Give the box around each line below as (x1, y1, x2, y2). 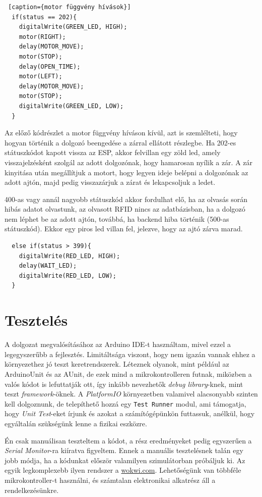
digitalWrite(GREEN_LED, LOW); (19, 102, 124, 110)
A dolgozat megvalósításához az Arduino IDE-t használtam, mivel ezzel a (5, 339, 231, 350)
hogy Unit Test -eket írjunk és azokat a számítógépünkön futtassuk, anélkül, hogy (5, 408, 255, 419)
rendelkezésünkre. (5, 484, 59, 495)
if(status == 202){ (12, 13, 77, 21)
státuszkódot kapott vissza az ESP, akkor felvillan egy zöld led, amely (5, 147, 221, 158)
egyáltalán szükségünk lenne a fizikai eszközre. (5, 418, 147, 428)
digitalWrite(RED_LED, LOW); (19, 272, 116, 279)
